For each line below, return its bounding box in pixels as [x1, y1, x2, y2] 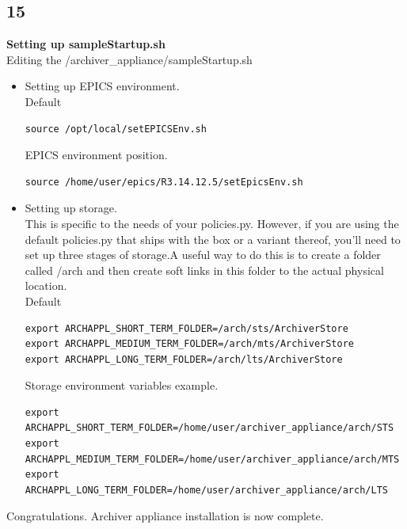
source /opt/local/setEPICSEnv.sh [25, 123, 207, 135]
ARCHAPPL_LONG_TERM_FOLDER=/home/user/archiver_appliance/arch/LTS [25, 484, 388, 496]
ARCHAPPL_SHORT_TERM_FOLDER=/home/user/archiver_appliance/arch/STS [25, 422, 394, 434]
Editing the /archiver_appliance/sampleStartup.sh [6, 51, 253, 67]
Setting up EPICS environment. [25, 78, 180, 94]
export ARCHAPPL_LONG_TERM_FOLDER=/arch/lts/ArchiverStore [25, 353, 343, 365]
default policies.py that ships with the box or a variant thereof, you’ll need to [25, 230, 401, 247]
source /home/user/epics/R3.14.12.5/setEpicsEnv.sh [25, 176, 303, 188]
